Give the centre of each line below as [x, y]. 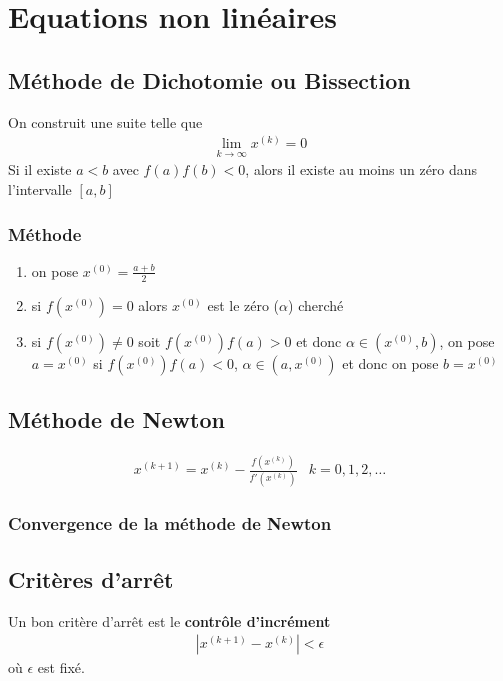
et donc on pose [390, 362]
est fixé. [61, 667]
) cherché [316, 304]
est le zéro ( [243, 304]
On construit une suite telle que [105, 121]
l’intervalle [40, 189]
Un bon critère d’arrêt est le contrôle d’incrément [169, 620]
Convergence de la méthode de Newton [170, 523]
